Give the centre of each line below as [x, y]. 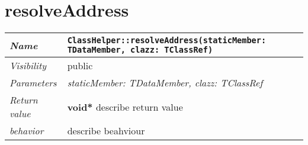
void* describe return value [125, 107]
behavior [27, 131]
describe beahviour [106, 131]
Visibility [28, 66]
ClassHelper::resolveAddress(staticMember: [167, 41]
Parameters [33, 83]
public [80, 66]
